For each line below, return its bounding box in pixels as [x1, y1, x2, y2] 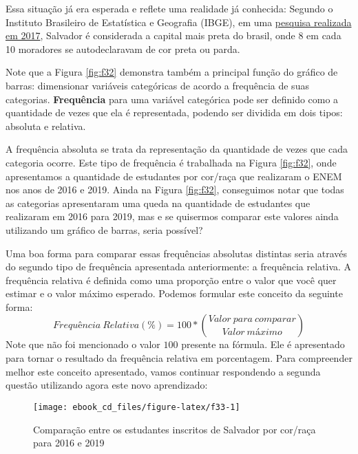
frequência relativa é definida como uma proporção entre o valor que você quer [6, 272, 337, 287]
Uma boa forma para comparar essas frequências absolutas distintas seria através [6, 246, 348, 260]
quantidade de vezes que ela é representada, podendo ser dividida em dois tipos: [6, 105, 343, 120]
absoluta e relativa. [6, 118, 86, 133]
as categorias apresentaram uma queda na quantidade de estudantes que [6, 195, 310, 210]
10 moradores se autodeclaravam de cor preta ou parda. [6, 41, 240, 56]
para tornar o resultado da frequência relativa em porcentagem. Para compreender [6, 351, 352, 365]
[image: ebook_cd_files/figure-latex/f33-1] [33, 402, 240, 412]
